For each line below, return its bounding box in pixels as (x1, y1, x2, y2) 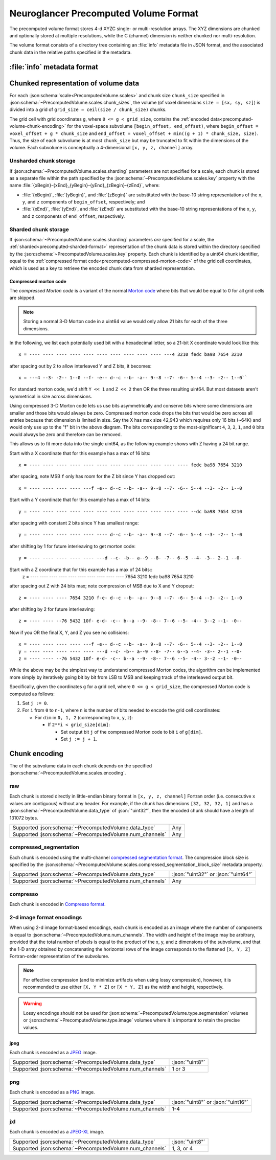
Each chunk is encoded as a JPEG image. (9, 1050, 97, 1056)
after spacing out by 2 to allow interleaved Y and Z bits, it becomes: (9, 363, 152, 369)
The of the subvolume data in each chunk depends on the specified (9, 762, 152, 769)
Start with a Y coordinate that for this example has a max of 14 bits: (9, 496, 151, 503)
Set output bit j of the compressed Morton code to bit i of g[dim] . (60, 729, 203, 735)
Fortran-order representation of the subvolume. (9, 953, 109, 959)
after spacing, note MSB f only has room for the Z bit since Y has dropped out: (9, 473, 176, 480)
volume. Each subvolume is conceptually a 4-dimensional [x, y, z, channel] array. (9, 145, 194, 151)
